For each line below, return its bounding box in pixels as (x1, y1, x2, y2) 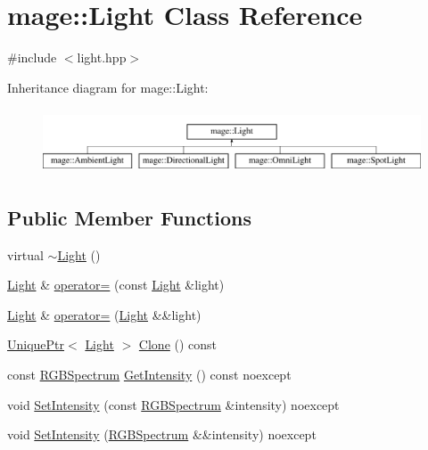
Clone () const (138, 335, 218, 354)
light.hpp (77, 48, 127, 67)
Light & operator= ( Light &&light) (7, 305, 202, 323)
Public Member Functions (7, 203, 251, 231)
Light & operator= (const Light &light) (7, 275, 225, 294)
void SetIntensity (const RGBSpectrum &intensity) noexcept (7, 395, 340, 413)
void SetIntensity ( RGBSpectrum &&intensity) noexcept (7, 425, 317, 444)
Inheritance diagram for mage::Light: (7, 78, 209, 96)
